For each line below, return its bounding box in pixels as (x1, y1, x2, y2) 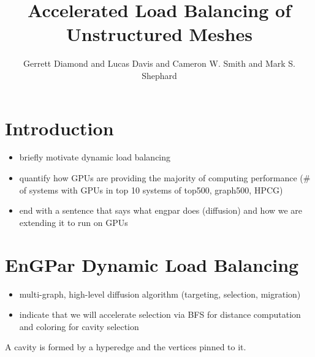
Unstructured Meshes (66, 21, 252, 47)
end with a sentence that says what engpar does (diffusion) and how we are (19, 204, 303, 217)
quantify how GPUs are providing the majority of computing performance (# (19, 171, 311, 184)
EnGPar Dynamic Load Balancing (5, 252, 299, 277)
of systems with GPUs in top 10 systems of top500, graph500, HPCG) (19, 183, 283, 196)
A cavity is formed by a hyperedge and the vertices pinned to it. (5, 340, 246, 353)
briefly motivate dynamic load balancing (19, 151, 171, 163)
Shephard (142, 69, 177, 81)
